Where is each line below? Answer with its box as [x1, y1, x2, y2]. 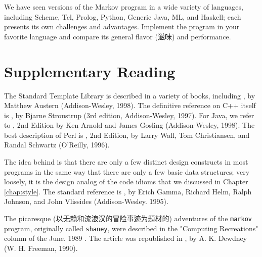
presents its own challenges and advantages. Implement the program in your [4, 21, 240, 32]
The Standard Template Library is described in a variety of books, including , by [4, 90, 255, 100]
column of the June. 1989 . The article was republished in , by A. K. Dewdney [4, 233, 247, 243]
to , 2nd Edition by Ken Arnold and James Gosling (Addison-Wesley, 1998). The [4, 120, 255, 130]
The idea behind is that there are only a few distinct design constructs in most [4, 157, 248, 167]
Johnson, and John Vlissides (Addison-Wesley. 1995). [4, 196, 168, 207]
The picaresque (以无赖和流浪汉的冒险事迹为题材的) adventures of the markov [4, 213, 252, 224]
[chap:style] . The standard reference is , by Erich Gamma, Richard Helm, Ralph [4, 186, 252, 196]
